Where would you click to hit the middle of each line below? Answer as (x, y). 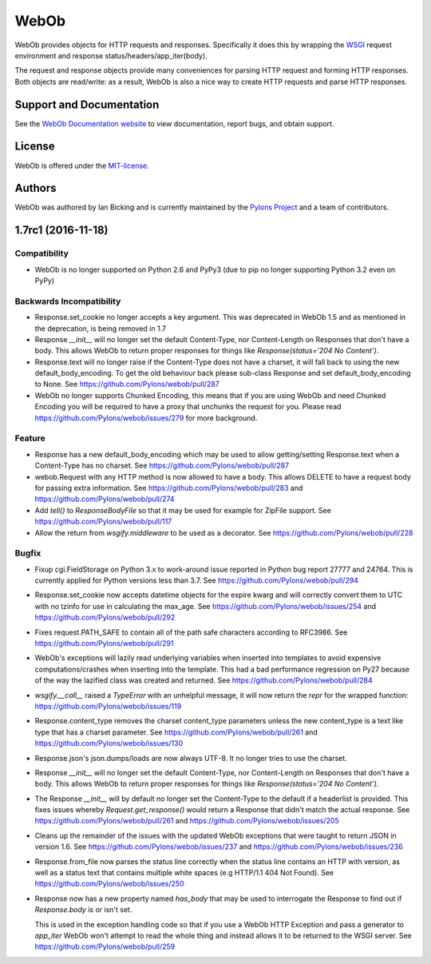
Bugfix (28, 553)
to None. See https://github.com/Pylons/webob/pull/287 (127, 384)
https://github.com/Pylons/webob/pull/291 (104, 643)
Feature (30, 438)
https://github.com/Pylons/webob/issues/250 (109, 884)
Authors (36, 188)
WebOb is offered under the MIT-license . (82, 165)
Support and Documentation (87, 104)
